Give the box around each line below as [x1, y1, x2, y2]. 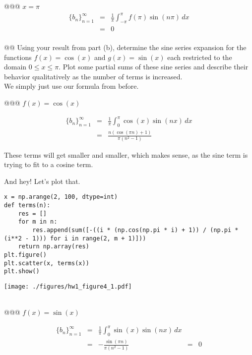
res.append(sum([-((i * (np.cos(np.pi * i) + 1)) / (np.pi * [32, 226, 239, 234]
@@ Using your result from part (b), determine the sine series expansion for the [4, 42, 247, 52]
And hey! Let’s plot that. [4, 176, 80, 186]
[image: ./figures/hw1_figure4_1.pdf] [4, 283, 132, 290]
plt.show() [4, 268, 40, 275]
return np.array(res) [18, 243, 89, 250]
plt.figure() [4, 251, 47, 258]
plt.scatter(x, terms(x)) [4, 259, 89, 267]
